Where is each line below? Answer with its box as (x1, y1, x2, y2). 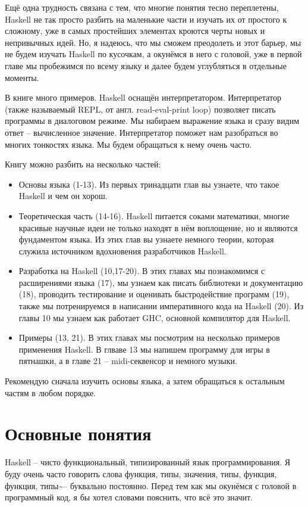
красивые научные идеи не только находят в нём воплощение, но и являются (18, 221, 298, 234)
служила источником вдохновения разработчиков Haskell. (18, 244, 227, 257)
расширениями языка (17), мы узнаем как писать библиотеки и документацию (18, 276, 303, 288)
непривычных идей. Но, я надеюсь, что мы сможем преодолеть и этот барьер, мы (5, 36, 301, 48)
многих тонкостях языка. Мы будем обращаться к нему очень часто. (5, 138, 252, 150)
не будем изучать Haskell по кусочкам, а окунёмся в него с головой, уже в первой (5, 48, 302, 60)
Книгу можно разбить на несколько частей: (5, 158, 161, 170)
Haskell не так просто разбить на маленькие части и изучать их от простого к (5, 13, 287, 25)
